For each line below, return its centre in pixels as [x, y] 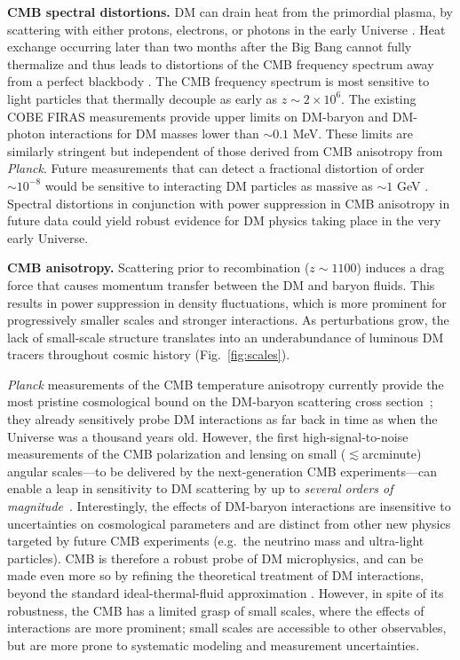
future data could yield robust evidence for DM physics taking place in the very [224, 220]
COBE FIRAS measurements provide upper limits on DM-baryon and [198, 116]
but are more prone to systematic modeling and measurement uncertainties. [214, 644]
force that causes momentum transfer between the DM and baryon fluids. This [221, 284]
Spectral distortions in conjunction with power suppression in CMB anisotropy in [229, 203]
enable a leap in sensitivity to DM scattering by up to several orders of [200, 488]
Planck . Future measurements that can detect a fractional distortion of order [216, 168]
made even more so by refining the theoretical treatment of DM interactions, [216, 575]
